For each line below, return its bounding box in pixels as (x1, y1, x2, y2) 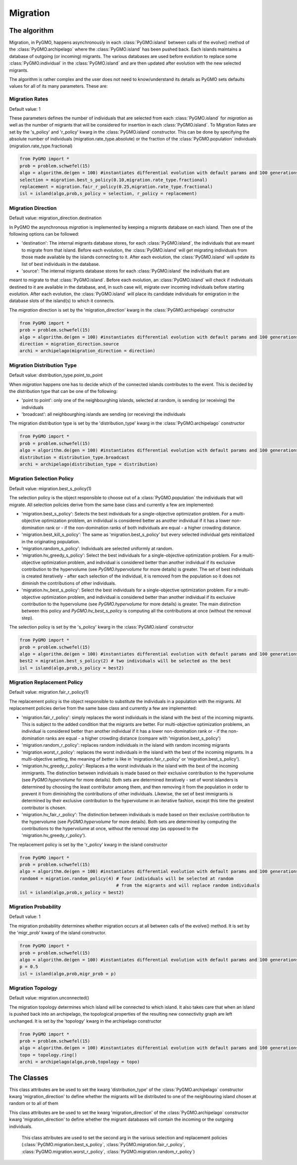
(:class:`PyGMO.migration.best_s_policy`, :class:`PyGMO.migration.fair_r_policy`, (21, 1142, 185, 1148)
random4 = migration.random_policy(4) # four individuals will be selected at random (19, 876, 234, 881)
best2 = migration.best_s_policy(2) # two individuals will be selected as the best (19, 658, 231, 664)
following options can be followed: (9, 231, 79, 237)
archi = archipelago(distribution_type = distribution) (19, 461, 158, 467)
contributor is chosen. (21, 804, 67, 811)
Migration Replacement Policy (9, 679, 83, 686)
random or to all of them (9, 1100, 59, 1106)
